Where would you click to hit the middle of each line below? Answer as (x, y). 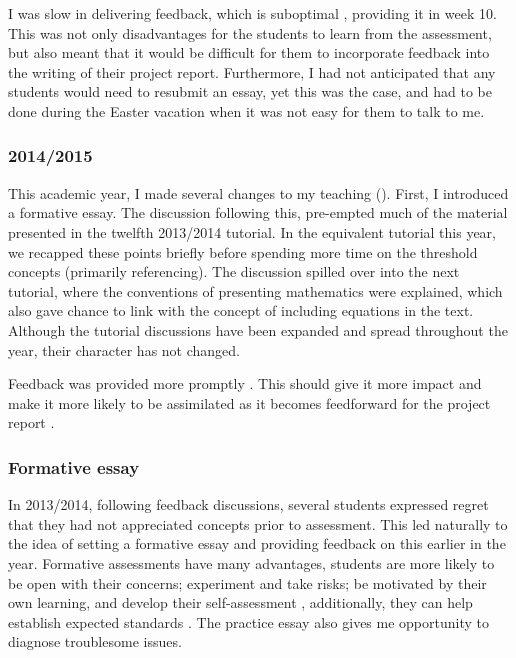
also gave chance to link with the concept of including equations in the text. (241, 310)
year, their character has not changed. (124, 349)
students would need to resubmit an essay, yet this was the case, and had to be (250, 91)
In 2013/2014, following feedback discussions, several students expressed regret (248, 504)
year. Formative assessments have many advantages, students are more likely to (251, 562)
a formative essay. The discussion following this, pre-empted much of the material (258, 212)
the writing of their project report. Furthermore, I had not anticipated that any (252, 71)
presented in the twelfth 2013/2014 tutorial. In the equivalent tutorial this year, (252, 231)
